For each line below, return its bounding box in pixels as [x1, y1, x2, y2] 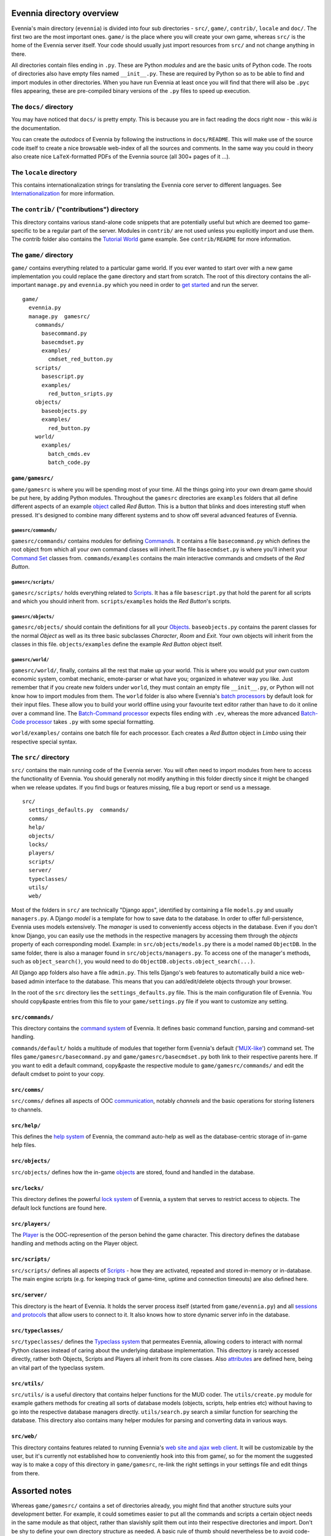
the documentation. [11, 124, 61, 131]
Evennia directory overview [11, 8, 119, 18]
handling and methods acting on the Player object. [11, 1240, 139, 1247]
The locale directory [11, 168, 77, 176]
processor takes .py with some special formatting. [26, 718, 155, 725]
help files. [11, 1142, 36, 1149]
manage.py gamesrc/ [28, 313, 91, 319]
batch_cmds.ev [48, 450, 91, 457]
